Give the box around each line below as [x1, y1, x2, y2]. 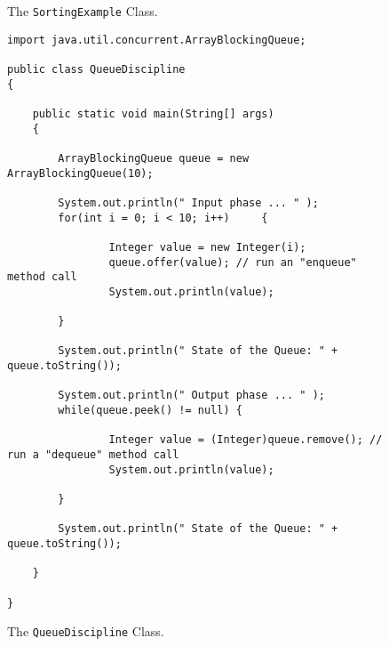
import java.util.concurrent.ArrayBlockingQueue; [7, 33, 306, 46]
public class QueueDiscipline [7, 62, 186, 76]
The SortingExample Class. [7, 2, 158, 20]
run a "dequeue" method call [7, 448, 179, 462]
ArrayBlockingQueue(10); [7, 166, 154, 180]
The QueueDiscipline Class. [7, 622, 164, 641]
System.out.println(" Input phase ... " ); [58, 196, 319, 209]
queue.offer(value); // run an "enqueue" [108, 255, 357, 269]
